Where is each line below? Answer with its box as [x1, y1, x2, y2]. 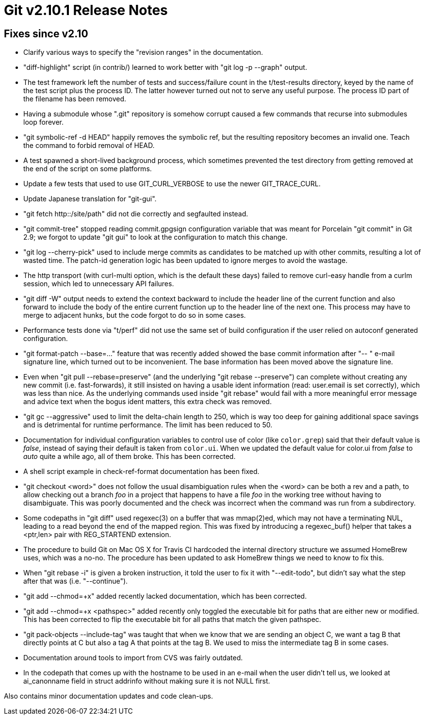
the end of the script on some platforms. [23, 164, 152, 173]
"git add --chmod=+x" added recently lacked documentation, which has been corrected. [23, 592, 307, 601]
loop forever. [23, 118, 64, 127]
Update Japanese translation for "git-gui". [23, 195, 157, 203]
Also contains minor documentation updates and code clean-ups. [4, 692, 213, 701]
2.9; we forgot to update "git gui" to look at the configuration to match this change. [23, 233, 288, 242]
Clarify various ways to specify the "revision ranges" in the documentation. [23, 48, 263, 57]
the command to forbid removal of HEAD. [23, 141, 155, 150]
